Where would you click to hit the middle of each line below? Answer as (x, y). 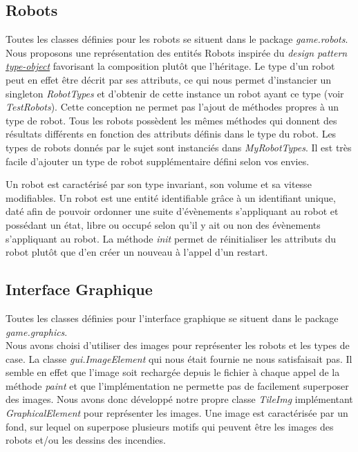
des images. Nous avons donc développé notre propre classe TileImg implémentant (179, 399)
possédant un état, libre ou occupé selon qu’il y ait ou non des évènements (163, 224)
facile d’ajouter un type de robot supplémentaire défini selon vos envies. (158, 161)
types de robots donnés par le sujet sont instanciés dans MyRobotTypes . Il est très (179, 147)
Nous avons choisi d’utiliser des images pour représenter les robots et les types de (178, 345)
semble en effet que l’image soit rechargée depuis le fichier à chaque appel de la (173, 372)
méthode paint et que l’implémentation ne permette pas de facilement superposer (177, 385)
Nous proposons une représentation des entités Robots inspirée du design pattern (177, 52)
